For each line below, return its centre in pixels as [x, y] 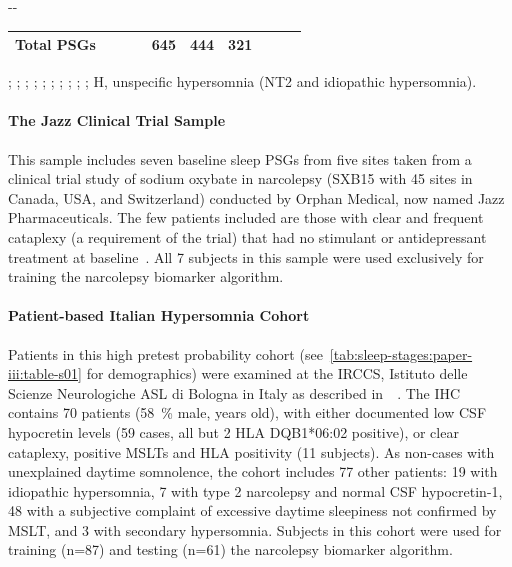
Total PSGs [55, 44]
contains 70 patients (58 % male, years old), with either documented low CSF [247, 412]
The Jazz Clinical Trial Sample [117, 120]
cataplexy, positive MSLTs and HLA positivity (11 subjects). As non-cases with [251, 451]
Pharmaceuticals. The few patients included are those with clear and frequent [246, 217]
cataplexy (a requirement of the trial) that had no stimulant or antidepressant [247, 236]
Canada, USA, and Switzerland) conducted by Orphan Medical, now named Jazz [256, 197]
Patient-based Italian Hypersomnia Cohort [159, 315]
